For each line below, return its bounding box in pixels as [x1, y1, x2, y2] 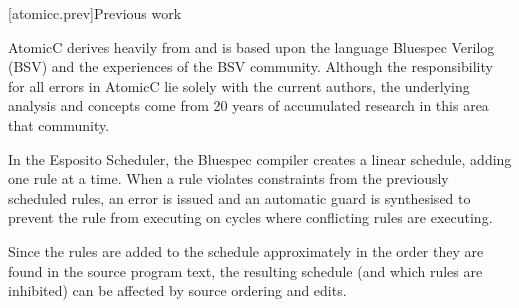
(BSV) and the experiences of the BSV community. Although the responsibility [8, 56, 493, 77]
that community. [8, 114, 110, 135]
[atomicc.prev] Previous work [8, 3, 182, 23]
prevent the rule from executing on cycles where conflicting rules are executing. [8, 207, 493, 228]
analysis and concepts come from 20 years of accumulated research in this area [8, 95, 489, 116]
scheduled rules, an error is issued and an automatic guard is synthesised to [8, 187, 471, 208]
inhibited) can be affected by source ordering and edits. [8, 280, 347, 301]
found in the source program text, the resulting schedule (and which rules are [8, 260, 483, 281]
